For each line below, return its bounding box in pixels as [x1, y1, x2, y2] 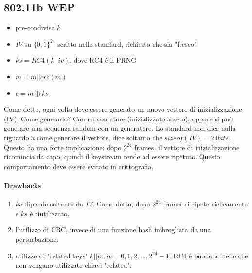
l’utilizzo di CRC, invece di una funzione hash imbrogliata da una [15, 224, 211, 235]
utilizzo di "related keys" [15, 250, 88, 260]
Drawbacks [4, 180, 41, 190]
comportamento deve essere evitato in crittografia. [4, 161, 154, 171]
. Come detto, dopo [92, 199, 150, 209]
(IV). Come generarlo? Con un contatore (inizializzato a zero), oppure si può [4, 113, 233, 123]
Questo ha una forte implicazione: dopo [4, 142, 122, 152]
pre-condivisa [15, 22, 55, 33]
